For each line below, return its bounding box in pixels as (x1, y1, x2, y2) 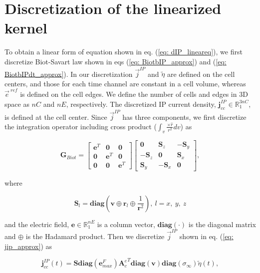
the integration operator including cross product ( (4, 121, 157, 131)
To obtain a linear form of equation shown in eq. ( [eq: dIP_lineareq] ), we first (4, 46, 243, 57)
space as (4, 98, 29, 109)
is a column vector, (97, 219, 155, 229)
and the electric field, (4, 219, 69, 229)
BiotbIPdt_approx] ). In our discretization (4, 68, 133, 79)
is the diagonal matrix (188, 219, 256, 229)
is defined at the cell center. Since (4, 111, 107, 122)
